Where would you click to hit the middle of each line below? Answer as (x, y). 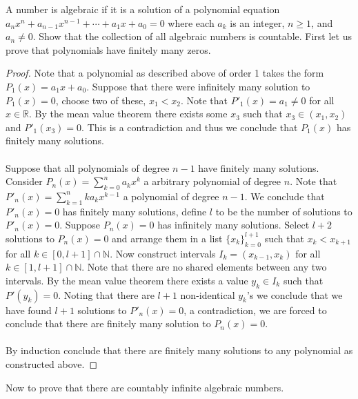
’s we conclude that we (295, 294)
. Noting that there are (106, 294)
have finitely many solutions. (259, 167)
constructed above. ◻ (52, 364)
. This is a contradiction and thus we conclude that (190, 127)
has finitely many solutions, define (135, 211)
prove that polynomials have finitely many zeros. (108, 49)
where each (191, 22)
